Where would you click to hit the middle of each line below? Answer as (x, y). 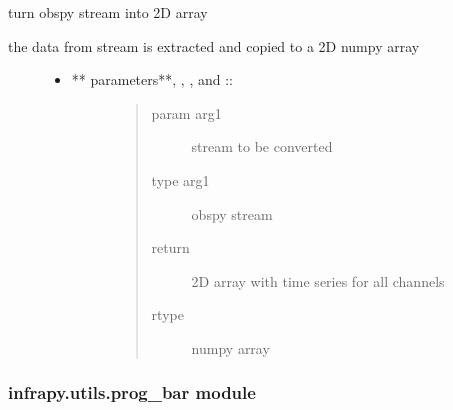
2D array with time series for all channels (318, 280)
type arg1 (180, 179)
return (170, 247)
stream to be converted (262, 146)
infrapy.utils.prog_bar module (132, 392)
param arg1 (186, 112)
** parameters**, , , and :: (152, 79)
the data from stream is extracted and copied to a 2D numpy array (214, 45)
